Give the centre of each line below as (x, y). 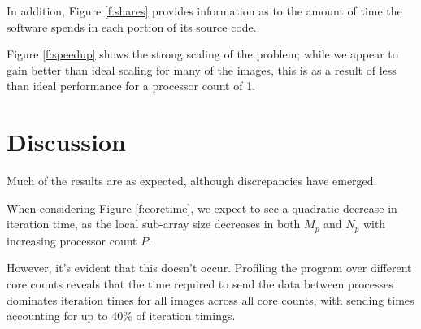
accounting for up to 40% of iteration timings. (121, 316)
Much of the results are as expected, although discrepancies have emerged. (192, 181)
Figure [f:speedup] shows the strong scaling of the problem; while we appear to (202, 54)
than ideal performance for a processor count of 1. (131, 86)
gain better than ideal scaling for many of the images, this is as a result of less (202, 69)
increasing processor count (72, 240)
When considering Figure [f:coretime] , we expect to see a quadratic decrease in (202, 208)
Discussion (66, 142)
